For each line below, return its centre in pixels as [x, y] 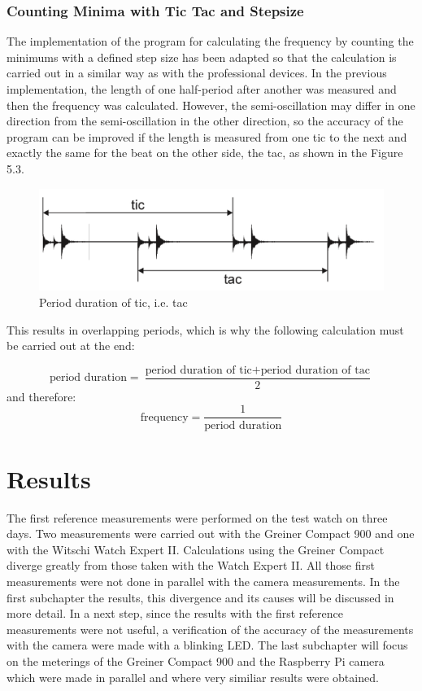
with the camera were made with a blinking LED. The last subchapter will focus [207, 645]
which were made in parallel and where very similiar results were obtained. [193, 677]
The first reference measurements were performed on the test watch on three [197, 517]
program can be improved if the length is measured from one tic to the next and [207, 136]
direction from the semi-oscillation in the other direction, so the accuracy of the [205, 121]
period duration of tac [315, 370]
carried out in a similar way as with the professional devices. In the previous [197, 73]
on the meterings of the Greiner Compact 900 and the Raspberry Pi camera [196, 661]
